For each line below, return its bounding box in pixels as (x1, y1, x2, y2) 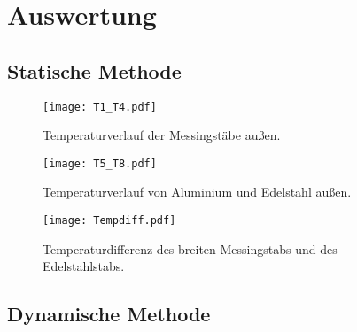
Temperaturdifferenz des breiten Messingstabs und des (43, 239, 338, 258)
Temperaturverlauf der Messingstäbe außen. (43, 126, 281, 144)
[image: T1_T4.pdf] (43, 100, 157, 113)
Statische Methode (7, 57, 182, 84)
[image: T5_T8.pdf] (43, 157, 157, 170)
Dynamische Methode (7, 300, 211, 328)
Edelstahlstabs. (43, 257, 125, 275)
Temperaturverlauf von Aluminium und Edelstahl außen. (43, 182, 352, 201)
